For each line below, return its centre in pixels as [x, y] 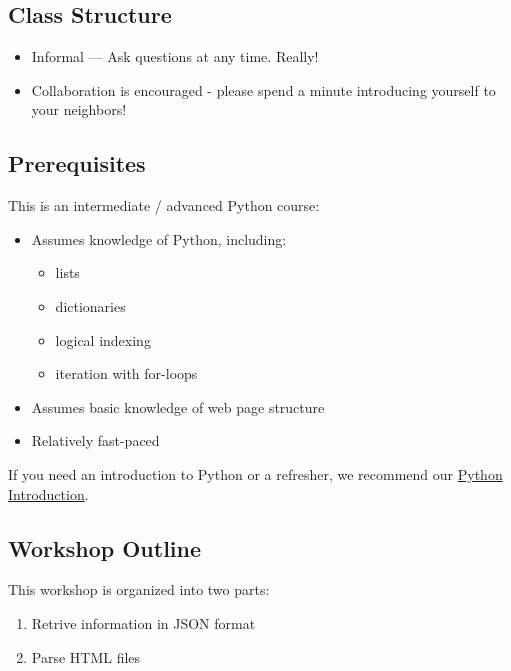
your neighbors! [79, 109]
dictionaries [90, 305]
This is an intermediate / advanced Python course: [164, 205]
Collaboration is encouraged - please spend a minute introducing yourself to [263, 89]
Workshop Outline [105, 547]
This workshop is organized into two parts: [139, 589]
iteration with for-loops [126, 373]
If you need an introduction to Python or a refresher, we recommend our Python [255, 473]
